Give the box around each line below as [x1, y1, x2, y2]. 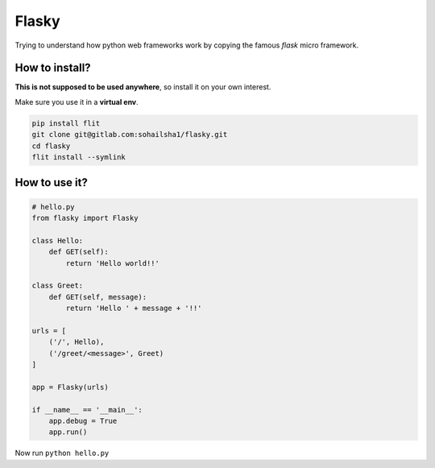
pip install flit [31, 118, 101, 128]
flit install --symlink [31, 153, 126, 161]
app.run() [48, 428, 88, 437]
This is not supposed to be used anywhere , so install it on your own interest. [14, 82, 271, 92]
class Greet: [31, 281, 84, 290]
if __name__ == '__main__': [31, 405, 143, 414]
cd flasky [31, 141, 71, 151]
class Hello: [31, 236, 84, 245]
